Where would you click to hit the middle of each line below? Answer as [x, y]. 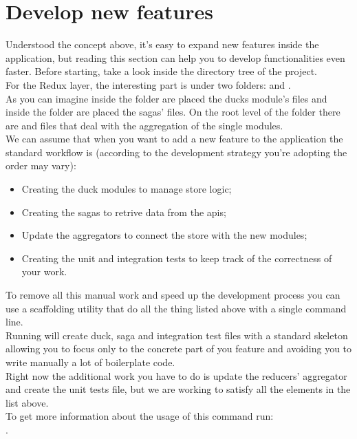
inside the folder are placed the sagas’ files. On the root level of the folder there [173, 112]
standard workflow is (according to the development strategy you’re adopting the [176, 152]
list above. [27, 402]
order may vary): [41, 165]
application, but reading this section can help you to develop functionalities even [175, 57]
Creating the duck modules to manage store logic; [127, 189]
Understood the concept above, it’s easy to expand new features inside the [162, 44]
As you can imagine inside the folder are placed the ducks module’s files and [166, 98]
